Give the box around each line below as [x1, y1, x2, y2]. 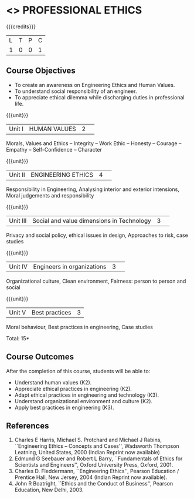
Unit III [9, 216, 27, 225]
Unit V [9, 308, 26, 316]
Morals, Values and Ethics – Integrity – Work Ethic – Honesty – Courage [6, 139, 178, 147]
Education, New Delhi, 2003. [14, 486, 84, 494]
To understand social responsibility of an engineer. [14, 88, 137, 95]
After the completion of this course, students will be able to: [6, 367, 151, 374]
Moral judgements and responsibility [6, 192, 94, 199]
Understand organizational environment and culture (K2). [14, 397, 153, 404]
